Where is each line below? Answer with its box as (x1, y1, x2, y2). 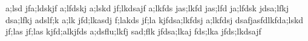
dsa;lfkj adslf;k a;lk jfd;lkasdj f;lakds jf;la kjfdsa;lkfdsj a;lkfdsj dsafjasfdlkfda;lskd (5, 13, 304, 26)
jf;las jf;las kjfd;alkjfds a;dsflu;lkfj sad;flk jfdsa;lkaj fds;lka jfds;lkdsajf (5, 25, 261, 37)
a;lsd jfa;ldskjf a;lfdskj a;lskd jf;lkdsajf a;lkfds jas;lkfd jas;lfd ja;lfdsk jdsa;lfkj (5, 2, 289, 14)
